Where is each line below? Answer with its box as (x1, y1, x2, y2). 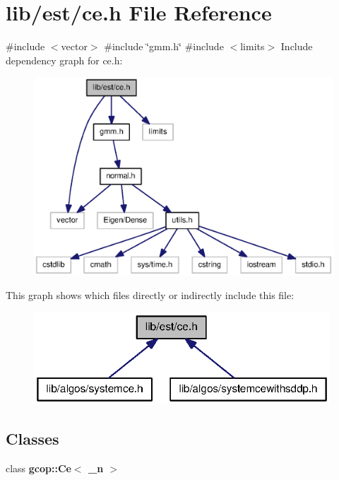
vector (61, 39, 88, 54)
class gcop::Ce (6, 460, 71, 475)
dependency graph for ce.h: (6, 52, 123, 67)
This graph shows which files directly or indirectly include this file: (6, 288, 295, 303)
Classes (6, 428, 59, 450)
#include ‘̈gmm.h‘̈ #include (104, 39, 224, 54)
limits (240, 39, 265, 54)
